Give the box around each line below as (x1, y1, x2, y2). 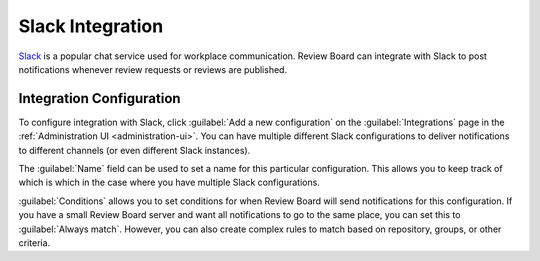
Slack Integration (18, 15, 164, 37)
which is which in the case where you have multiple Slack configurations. (18, 176, 320, 189)
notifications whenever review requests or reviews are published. (18, 63, 288, 75)
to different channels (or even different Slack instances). (18, 144, 251, 156)
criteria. (18, 236, 51, 249)
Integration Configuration (18, 90, 181, 107)
